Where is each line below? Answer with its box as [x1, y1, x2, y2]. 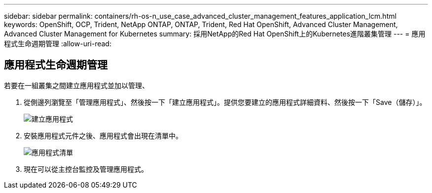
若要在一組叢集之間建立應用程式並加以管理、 [4, 81, 149, 90]
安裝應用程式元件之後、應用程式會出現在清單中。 [24, 131, 182, 140]
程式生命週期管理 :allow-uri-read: [4, 39, 111, 48]
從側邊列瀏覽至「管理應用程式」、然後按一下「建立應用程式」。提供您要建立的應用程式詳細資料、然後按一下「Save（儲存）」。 [24, 97, 427, 106]
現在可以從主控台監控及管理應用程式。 [24, 164, 148, 173]
